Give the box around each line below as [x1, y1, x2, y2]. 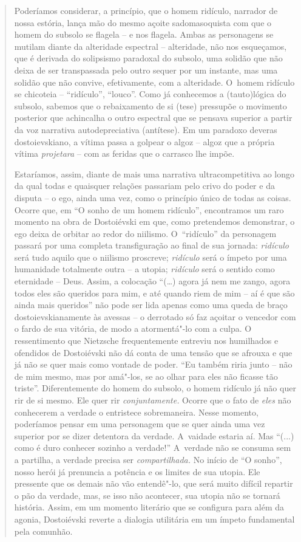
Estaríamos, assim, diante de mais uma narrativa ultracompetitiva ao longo [14, 167, 294, 180]
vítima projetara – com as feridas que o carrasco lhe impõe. [14, 147, 235, 160]
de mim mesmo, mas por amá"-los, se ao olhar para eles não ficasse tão [14, 369, 278, 382]
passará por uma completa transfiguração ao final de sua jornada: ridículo [14, 239, 289, 252]
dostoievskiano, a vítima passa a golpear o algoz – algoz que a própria [14, 135, 275, 148]
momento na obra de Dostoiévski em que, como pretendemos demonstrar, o [14, 215, 295, 228]
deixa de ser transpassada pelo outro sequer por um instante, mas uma [14, 63, 278, 76]
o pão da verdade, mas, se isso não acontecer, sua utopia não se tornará [14, 489, 280, 501]
